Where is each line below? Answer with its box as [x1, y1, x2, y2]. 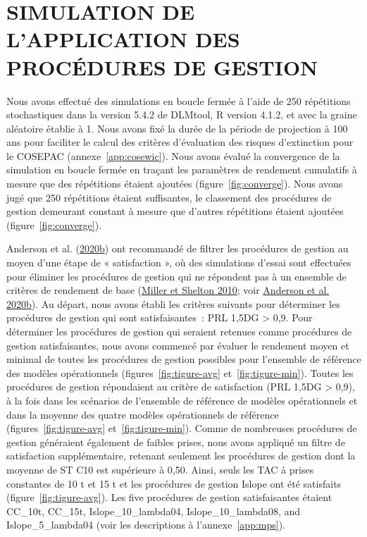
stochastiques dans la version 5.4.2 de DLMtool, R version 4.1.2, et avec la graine [6, 107, 357, 122]
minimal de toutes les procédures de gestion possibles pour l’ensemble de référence [6, 352, 361, 366]
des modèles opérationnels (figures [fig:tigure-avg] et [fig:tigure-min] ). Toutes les [6, 365, 354, 380]
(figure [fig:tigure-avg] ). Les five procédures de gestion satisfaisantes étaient [6, 490, 332, 505]
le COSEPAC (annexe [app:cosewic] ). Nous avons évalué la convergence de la [6, 148, 340, 163]
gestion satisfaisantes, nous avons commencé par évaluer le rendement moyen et [6, 338, 349, 352]
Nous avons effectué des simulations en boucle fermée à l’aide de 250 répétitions [6, 93, 351, 108]
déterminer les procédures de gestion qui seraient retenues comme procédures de [6, 324, 352, 338]
